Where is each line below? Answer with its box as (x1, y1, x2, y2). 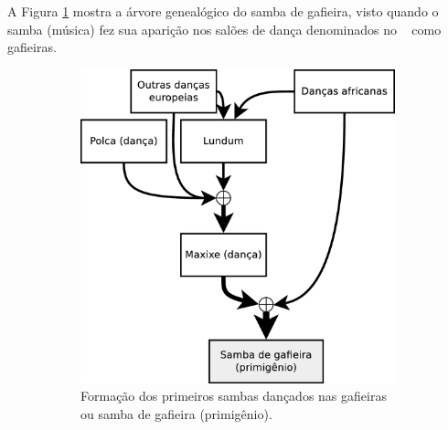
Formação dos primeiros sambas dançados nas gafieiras (80, 386, 387, 405)
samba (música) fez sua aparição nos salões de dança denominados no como (7, 19, 442, 38)
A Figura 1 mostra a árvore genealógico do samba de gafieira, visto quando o (7, 2, 439, 20)
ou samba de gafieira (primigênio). (80, 404, 272, 423)
